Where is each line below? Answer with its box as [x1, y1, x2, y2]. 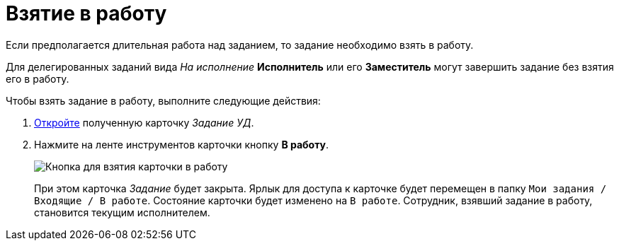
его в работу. [6, 72, 69, 85]
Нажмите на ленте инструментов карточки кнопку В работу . [34, 138, 329, 151]
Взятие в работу [6, 1, 167, 25]
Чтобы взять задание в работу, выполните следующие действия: [6, 94, 321, 107]
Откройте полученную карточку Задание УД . [34, 116, 254, 129]
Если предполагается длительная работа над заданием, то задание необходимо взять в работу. [6, 38, 474, 51]
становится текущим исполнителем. [34, 206, 210, 218]
